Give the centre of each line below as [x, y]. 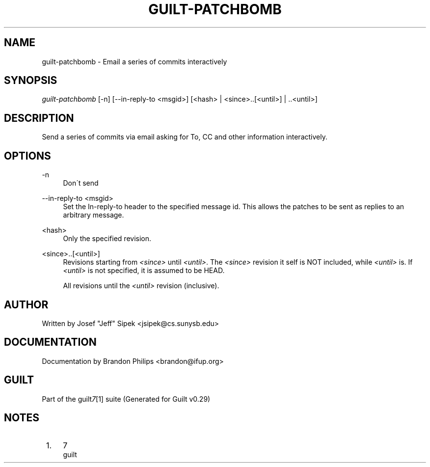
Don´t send [81, 183]
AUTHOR [26, 304]
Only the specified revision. [107, 239]
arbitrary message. [94, 215]
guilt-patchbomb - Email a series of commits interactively [134, 61]
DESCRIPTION [39, 118]
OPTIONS [27, 156]
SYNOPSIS [31, 81]
